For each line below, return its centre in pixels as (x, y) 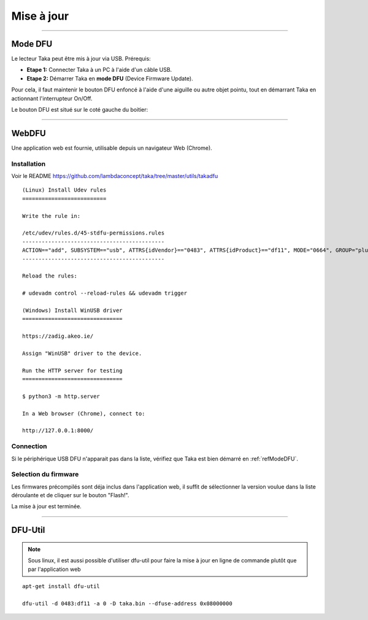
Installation (29, 164)
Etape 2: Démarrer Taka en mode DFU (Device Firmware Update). (110, 78)
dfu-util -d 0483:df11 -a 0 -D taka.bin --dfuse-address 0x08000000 (127, 603)
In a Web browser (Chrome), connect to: (84, 413)
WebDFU (29, 133)
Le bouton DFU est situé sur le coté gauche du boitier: (80, 110)
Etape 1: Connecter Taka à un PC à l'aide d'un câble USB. (99, 70)
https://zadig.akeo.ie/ (58, 336)
